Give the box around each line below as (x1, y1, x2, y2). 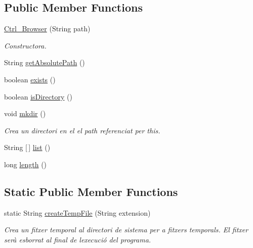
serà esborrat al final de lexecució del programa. (4, 234, 151, 244)
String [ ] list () (4, 142, 51, 153)
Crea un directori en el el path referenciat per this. (4, 125, 160, 135)
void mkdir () (4, 108, 46, 119)
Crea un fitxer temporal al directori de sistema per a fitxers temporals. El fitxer (4, 224, 248, 235)
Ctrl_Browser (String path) (4, 23, 91, 34)
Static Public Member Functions (4, 183, 178, 199)
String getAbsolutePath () (4, 57, 85, 68)
